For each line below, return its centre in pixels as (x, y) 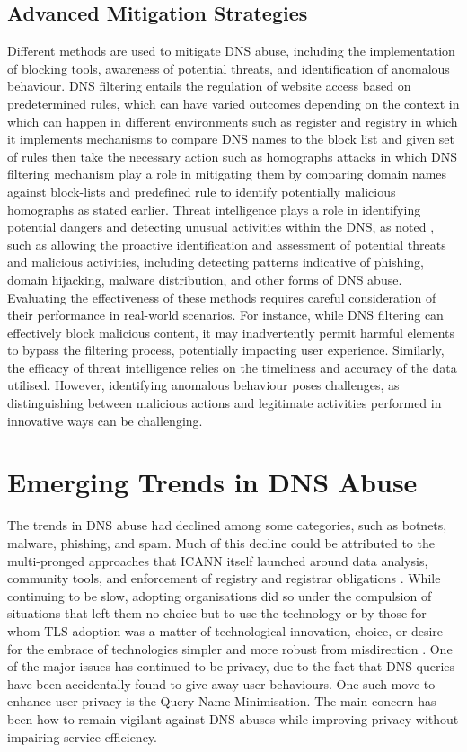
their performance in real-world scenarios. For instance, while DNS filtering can (225, 315)
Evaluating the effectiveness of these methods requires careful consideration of (222, 297)
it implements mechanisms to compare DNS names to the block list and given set (231, 139)
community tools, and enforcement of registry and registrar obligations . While (224, 578)
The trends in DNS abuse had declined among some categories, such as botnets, (227, 525)
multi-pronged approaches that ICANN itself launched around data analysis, (218, 560)
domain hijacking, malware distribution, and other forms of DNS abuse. (205, 279)
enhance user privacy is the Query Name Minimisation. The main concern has (222, 701)
